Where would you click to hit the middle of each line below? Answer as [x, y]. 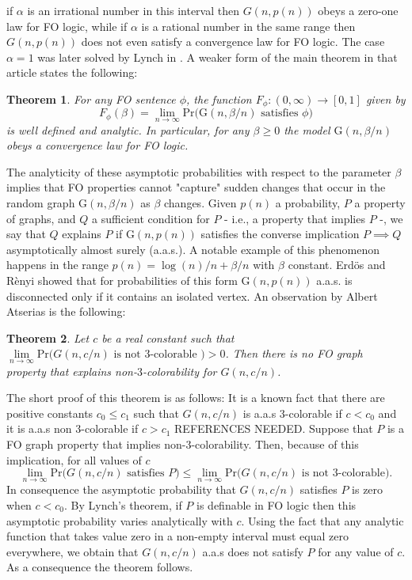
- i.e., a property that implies [295, 218]
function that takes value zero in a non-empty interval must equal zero [177, 536]
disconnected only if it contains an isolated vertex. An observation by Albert [192, 296]
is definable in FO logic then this [277, 504]
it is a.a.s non [39, 428]
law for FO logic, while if [67, 26]
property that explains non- [72, 371]
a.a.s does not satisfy [253, 551]
